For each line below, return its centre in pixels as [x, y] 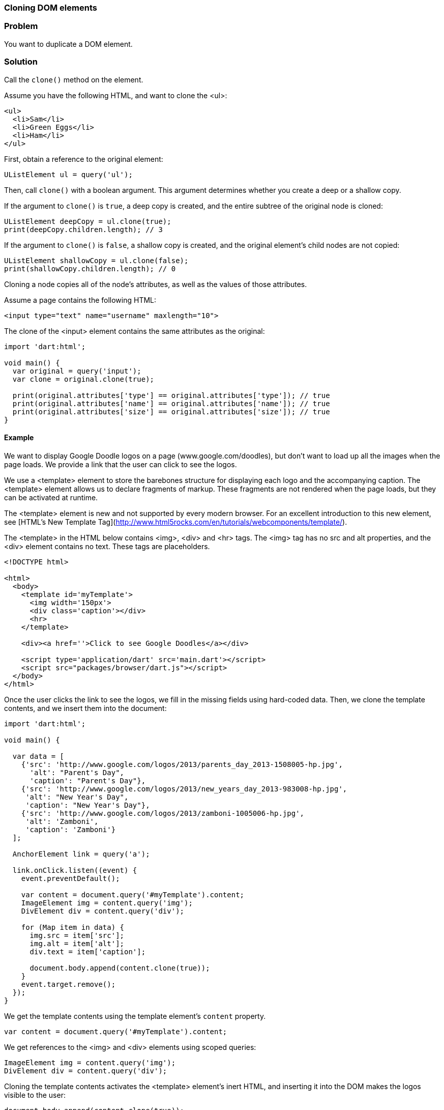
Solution [21, 62]
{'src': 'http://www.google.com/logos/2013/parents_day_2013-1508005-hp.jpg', [182, 764]
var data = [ [38, 756]
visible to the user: [35, 1095]
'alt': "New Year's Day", [77, 797]
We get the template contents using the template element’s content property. [135, 1016]
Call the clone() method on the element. [74, 79]
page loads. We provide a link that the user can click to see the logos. [121, 464]
